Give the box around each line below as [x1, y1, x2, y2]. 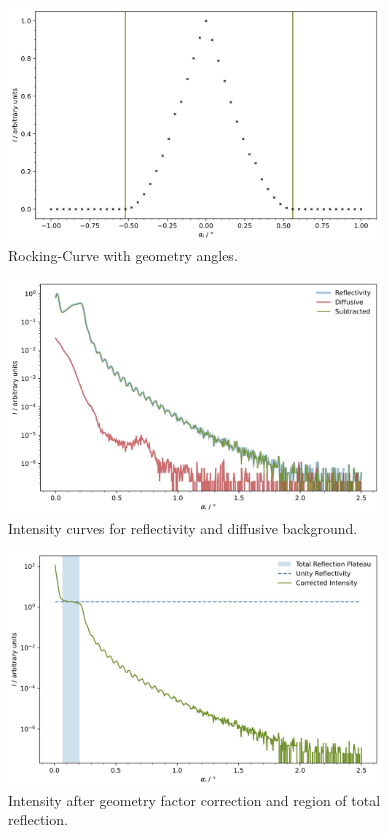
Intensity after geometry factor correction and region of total [8, 789, 381, 810]
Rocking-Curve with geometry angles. [8, 245, 238, 266]
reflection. [8, 809, 68, 830]
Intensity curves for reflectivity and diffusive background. [8, 517, 358, 538]
